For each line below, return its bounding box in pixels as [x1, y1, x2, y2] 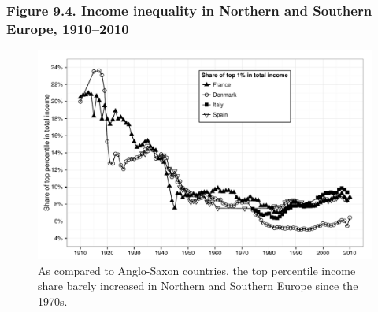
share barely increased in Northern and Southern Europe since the [38, 277, 358, 294]
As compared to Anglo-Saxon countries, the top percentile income [38, 262, 356, 278]
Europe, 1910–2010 [6, 18, 129, 38]
